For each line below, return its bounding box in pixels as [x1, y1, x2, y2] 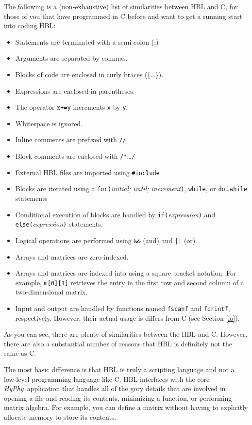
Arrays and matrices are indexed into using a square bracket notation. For [15, 268, 236, 278]
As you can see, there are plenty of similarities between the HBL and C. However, [4, 329, 248, 339]
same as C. [4, 348, 36, 358]
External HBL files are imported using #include [15, 167, 160, 177]
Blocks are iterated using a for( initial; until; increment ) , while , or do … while [15, 183, 247, 194]
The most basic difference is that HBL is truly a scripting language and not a [4, 364, 235, 375]
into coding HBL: [4, 20, 56, 31]
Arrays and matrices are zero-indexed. [15, 251, 129, 262]
